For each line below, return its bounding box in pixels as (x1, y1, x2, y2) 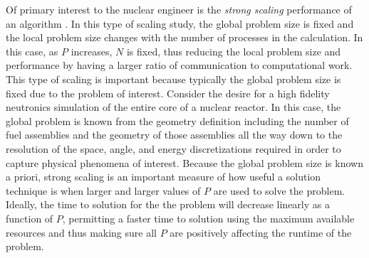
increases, (71, 43, 113, 58)
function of (6, 210, 53, 225)
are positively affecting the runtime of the (170, 225, 352, 240)
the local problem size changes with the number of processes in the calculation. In (6, 30, 363, 45)
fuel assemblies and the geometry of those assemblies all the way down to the (6, 127, 343, 142)
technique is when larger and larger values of (6, 183, 201, 198)
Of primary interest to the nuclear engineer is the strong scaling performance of (6, 2, 352, 16)
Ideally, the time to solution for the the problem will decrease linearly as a (6, 197, 330, 212)
